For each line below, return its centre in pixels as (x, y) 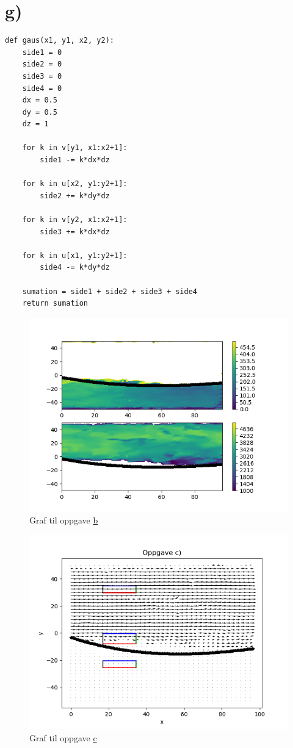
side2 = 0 (42, 64)
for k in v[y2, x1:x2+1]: (75, 220)
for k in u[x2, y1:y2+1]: (75, 184)
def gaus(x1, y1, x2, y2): (60, 41)
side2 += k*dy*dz (75, 196)
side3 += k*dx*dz (75, 232)
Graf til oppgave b (64, 520)
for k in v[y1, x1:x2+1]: (75, 148)
